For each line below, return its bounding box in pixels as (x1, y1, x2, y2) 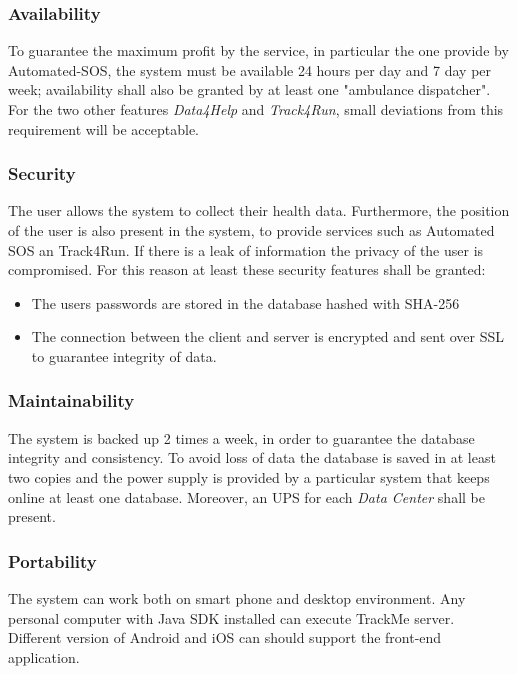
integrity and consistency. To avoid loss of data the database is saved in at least (8, 447, 496, 468)
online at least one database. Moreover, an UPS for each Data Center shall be (8, 486, 485, 507)
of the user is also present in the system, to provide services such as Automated (8, 220, 495, 240)
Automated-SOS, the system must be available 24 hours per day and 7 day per (8, 59, 492, 80)
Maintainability (8, 388, 135, 413)
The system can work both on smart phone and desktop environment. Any (8, 587, 466, 608)
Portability (8, 548, 97, 573)
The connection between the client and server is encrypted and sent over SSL (31, 326, 505, 347)
